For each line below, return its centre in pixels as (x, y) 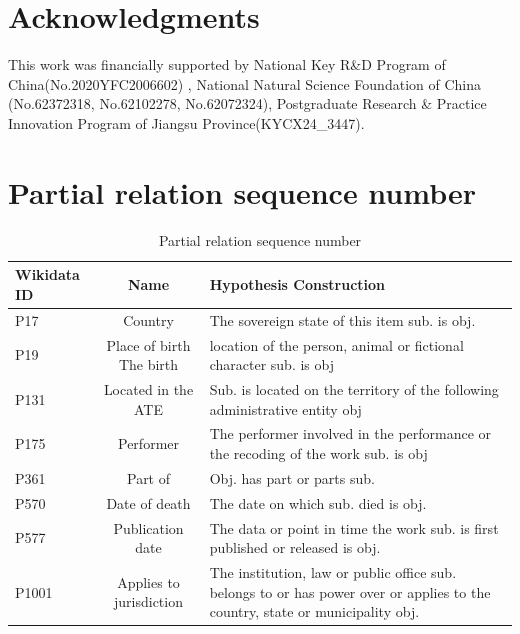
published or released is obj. (295, 547)
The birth (148, 364)
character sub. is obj (271, 364)
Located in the (148, 388)
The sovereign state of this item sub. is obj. (342, 319)
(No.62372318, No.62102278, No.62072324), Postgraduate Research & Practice (247, 103)
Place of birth (148, 344)
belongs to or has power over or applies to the (350, 591)
